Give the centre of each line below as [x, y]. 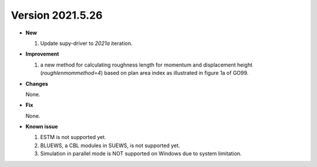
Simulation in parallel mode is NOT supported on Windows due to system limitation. [141, 154]
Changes [37, 83]
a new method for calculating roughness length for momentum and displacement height [146, 65]
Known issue [42, 127]
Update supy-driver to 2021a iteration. [86, 43]
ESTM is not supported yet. [73, 137]
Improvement [42, 54]
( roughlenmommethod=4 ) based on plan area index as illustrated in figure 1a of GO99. [144, 73]
